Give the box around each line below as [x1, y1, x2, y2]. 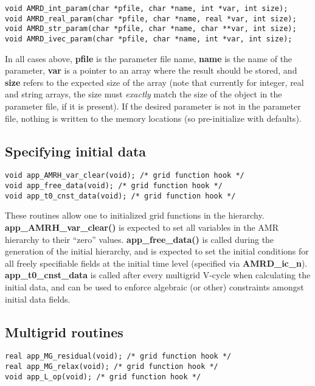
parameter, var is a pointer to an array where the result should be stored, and [5, 64, 297, 77]
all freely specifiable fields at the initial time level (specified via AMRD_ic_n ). [5, 256, 308, 269]
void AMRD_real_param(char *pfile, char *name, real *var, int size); [5, 14, 297, 23]
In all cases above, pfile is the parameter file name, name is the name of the [5, 52, 292, 65]
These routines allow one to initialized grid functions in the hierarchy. [5, 209, 265, 222]
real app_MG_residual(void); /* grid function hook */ [5, 352, 232, 361]
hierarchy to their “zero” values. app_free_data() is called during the [5, 233, 274, 245]
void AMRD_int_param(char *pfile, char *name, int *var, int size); [5, 4, 288, 13]
